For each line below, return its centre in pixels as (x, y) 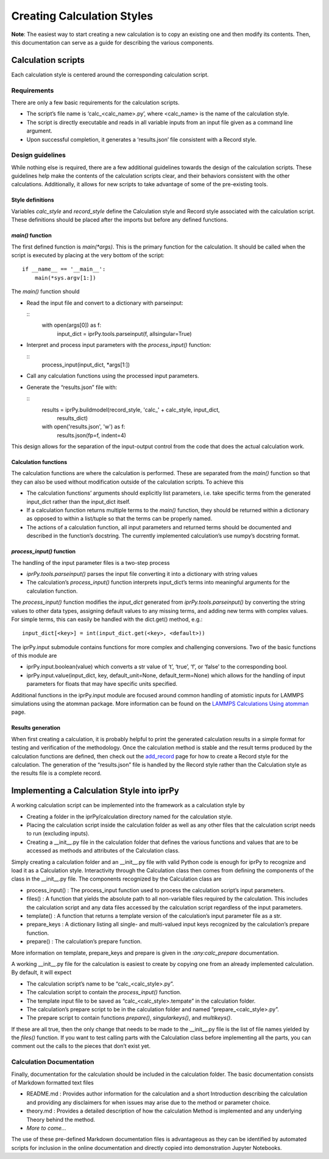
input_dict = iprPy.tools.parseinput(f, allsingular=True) (124, 333)
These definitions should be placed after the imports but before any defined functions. (120, 220)
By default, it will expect (41, 972)
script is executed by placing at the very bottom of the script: (88, 255)
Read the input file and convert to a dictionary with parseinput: (105, 303)
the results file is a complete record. (56, 773)
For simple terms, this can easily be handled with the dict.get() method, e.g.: (107, 619)
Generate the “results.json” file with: (72, 387)
